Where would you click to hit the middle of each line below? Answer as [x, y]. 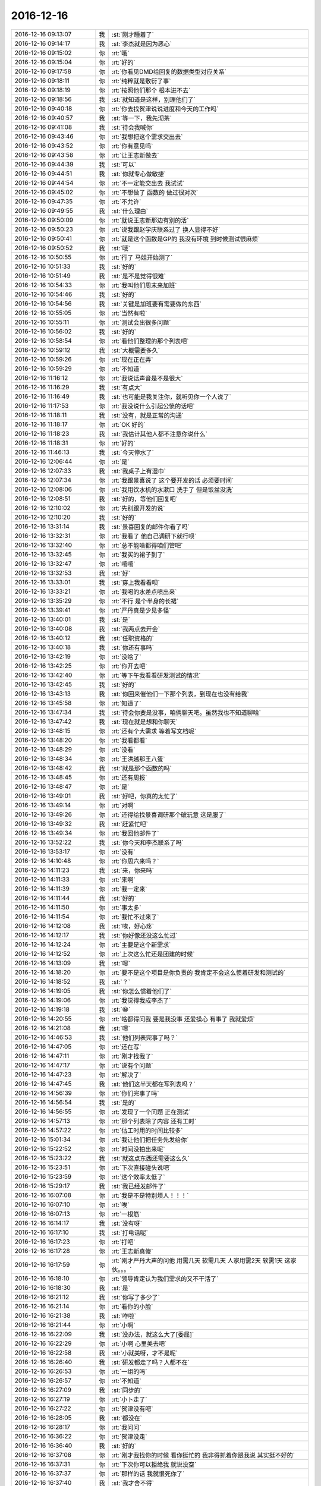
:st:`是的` [124, 1103]
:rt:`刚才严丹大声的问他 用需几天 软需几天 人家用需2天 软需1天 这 [201, 1260]
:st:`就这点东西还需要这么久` [151, 1158]
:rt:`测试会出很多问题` [141, 322]
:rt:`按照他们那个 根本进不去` [151, 90]
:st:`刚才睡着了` [133, 34]
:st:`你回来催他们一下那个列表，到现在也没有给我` [180, 694]
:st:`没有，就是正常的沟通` [148, 415]
